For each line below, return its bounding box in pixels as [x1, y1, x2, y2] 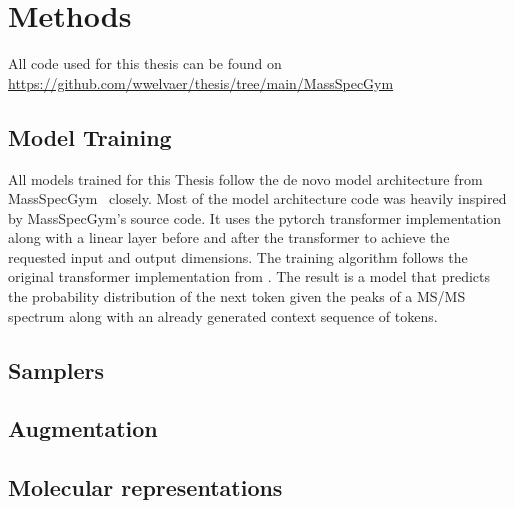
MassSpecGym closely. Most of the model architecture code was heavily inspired [8, 188, 507, 209]
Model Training [8, 121, 172, 152]
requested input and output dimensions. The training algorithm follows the [8, 246, 468, 267]
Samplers [8, 354, 104, 385]
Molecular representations [8, 472, 283, 503]
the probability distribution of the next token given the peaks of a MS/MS [8, 286, 466, 307]
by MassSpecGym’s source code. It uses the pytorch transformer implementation [8, 207, 502, 228]
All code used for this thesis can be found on [8, 53, 282, 74]
